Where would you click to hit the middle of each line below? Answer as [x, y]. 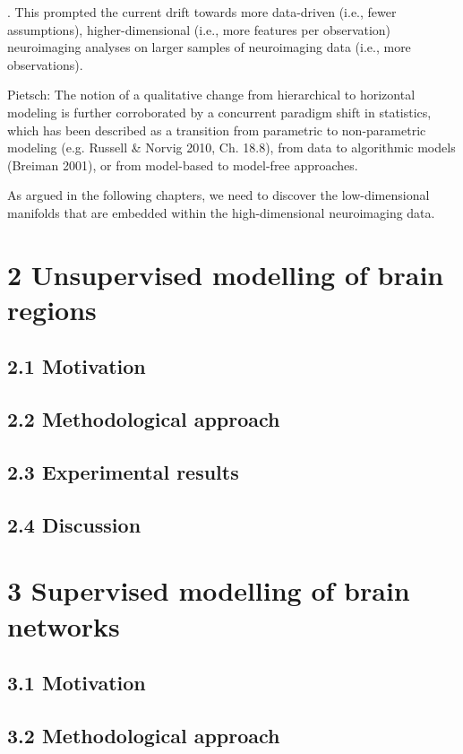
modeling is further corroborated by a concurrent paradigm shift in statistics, [219, 112]
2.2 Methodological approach [144, 419]
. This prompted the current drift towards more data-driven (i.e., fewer [202, 12]
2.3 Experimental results [123, 472]
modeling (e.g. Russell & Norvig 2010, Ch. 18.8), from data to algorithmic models [231, 147]
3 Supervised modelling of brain [209, 590]
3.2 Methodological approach [144, 735]
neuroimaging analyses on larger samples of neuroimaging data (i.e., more [209, 47]
